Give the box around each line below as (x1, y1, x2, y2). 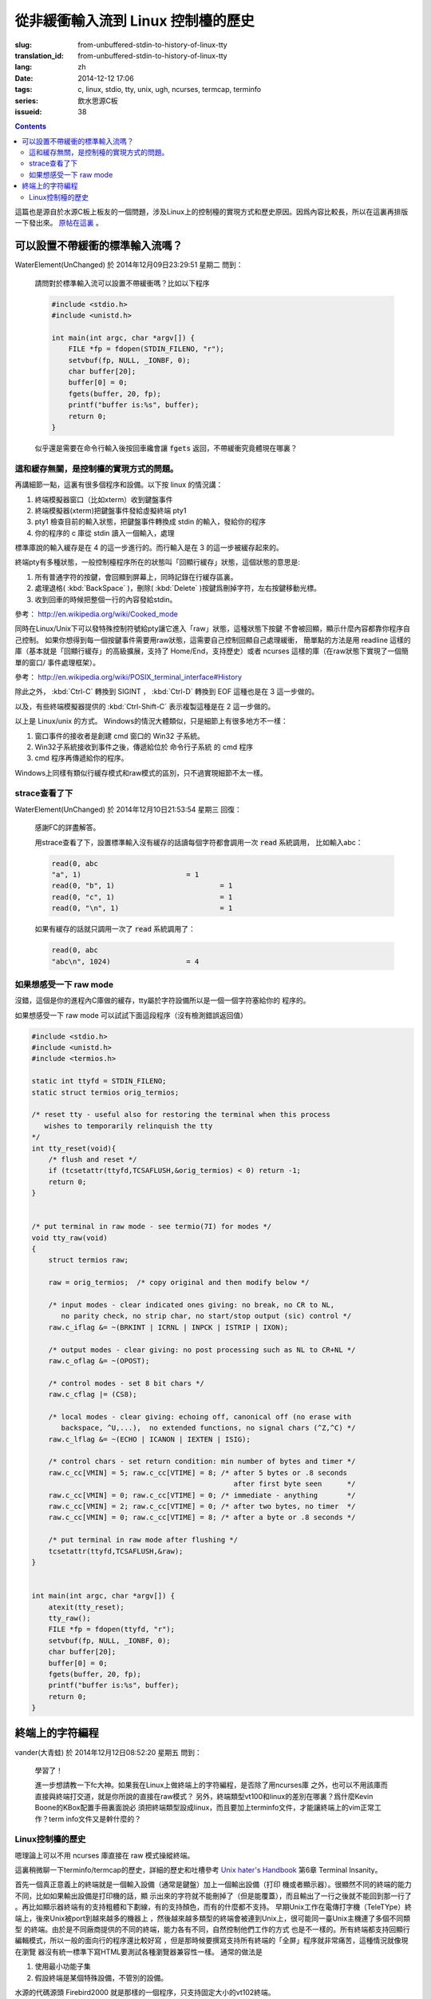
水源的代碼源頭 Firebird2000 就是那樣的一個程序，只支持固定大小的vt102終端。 (14, 1987, 275, 1997)
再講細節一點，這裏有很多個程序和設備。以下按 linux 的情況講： (14, 480, 223, 489)
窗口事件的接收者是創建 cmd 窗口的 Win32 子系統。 (34, 731, 205, 740)
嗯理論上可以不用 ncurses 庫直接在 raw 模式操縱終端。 (14, 1850, 195, 1860)
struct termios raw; (48, 1255, 129, 1265)
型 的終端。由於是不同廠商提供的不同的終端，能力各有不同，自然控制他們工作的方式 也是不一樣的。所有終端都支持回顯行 (14, 1925, 410, 1934)
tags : (14, 85, 33, 94)
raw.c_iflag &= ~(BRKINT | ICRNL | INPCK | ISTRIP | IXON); (48, 1323, 289, 1331)
